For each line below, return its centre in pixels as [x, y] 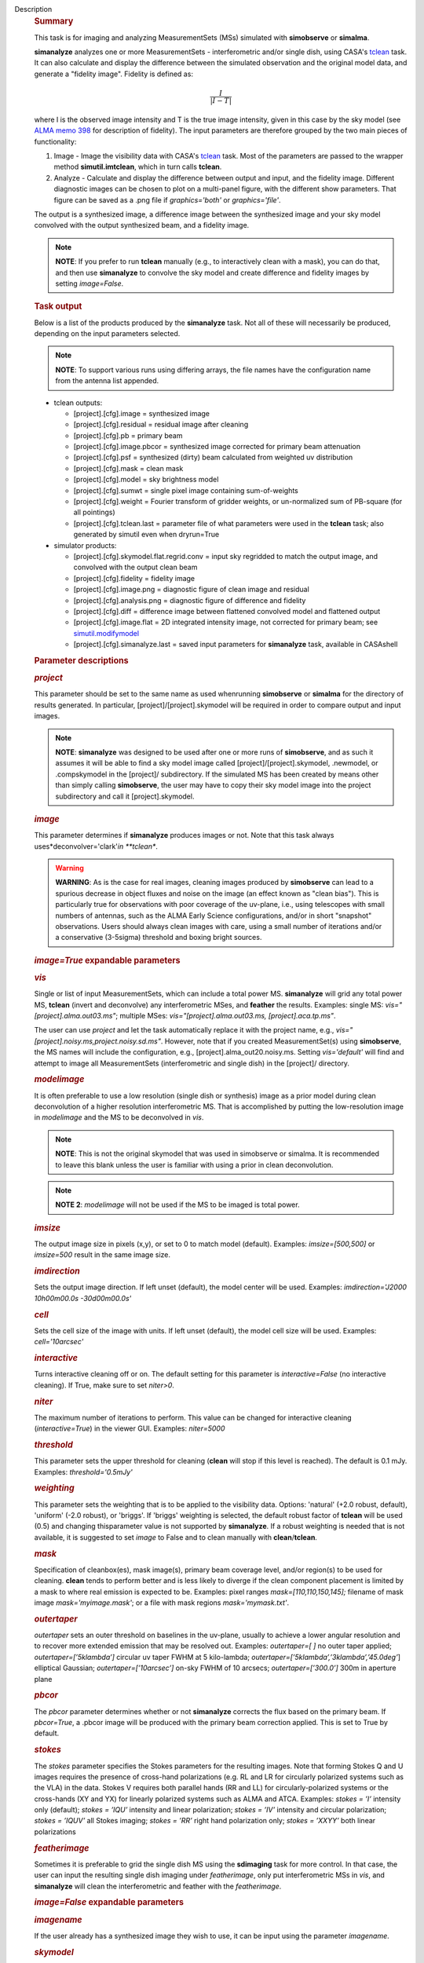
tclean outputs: [78, 402]
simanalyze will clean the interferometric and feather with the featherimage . [158, 1886]
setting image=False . [90, 283]
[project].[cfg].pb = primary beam [128, 435]
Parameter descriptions [81, 660]
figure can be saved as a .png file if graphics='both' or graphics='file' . [168, 199]
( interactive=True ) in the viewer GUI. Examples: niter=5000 [130, 1428]
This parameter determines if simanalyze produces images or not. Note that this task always [184, 835]
